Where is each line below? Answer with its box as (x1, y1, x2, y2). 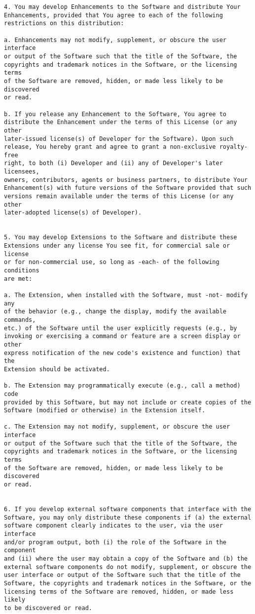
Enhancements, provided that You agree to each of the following (4, 11, 223, 19)
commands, (4, 316, 36, 323)
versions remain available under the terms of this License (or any (4, 193, 234, 200)
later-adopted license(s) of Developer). (4, 209, 142, 217)
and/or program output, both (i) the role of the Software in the (4, 538, 227, 546)
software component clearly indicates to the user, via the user (4, 522, 223, 529)
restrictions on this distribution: (4, 20, 124, 27)
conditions (4, 267, 39, 274)
